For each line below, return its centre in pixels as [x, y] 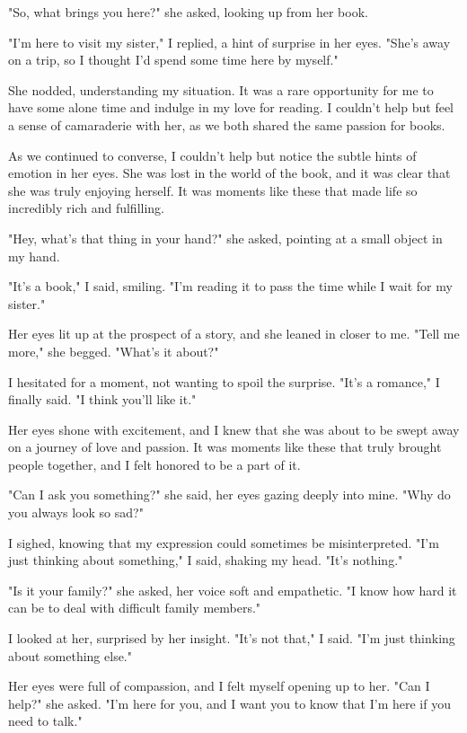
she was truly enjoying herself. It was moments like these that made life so [213, 190]
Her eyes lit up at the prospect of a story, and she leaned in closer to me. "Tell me [234, 334]
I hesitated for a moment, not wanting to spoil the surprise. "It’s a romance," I [224, 381]
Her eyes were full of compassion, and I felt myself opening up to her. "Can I [219, 686]
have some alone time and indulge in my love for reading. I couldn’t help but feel [231, 107]
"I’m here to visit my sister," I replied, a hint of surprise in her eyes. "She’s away [229, 42]
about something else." [70, 655]
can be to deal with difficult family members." [135, 608]
